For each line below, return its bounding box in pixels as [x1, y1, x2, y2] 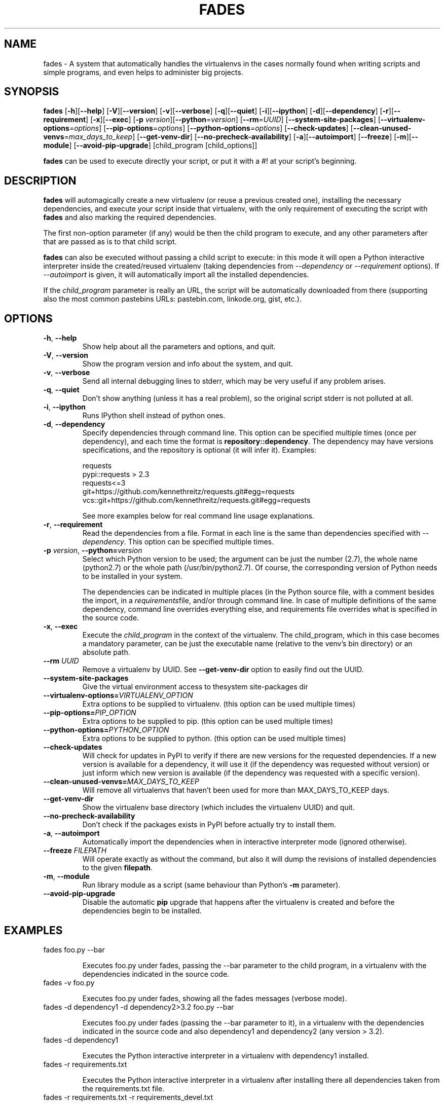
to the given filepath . [82, 863, 153, 872]
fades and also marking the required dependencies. [43, 213, 216, 222]
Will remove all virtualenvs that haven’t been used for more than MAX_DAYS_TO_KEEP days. [82, 786, 389, 795]
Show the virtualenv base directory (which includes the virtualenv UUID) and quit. [82, 803, 355, 812]
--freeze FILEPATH [43, 846, 107, 855]
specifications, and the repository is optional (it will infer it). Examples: [82, 446, 317, 455]
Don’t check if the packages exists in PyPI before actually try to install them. [82, 820, 337, 829]
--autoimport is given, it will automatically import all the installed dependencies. [43, 270, 309, 279]
